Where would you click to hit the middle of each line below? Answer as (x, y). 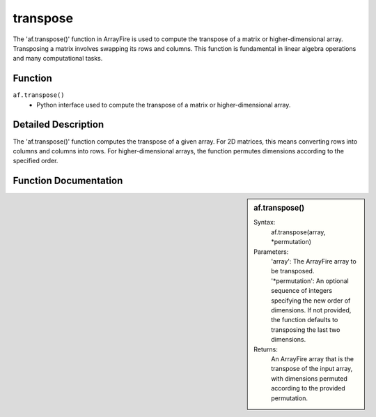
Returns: (266, 349)
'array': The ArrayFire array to (314, 261)
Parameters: (271, 252)
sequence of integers (302, 291)
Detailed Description (58, 124)
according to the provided (308, 388)
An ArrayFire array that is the (313, 358)
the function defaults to (305, 320)
